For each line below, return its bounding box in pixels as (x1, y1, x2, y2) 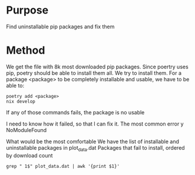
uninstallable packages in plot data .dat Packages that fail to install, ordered (6, 144, 185, 153)
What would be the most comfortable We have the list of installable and (6, 138, 180, 145)
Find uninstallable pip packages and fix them (6, 23, 115, 30)
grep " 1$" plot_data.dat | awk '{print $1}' (6, 163, 120, 169)
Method (6, 44, 45, 57)
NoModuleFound (6, 126, 47, 133)
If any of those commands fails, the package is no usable (6, 108, 145, 115)
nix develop (6, 98, 35, 104)
